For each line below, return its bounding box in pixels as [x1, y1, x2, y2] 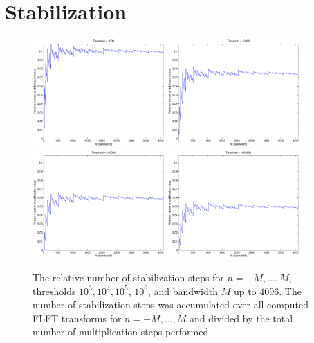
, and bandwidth [147, 283, 219, 298]
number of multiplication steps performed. [33, 324, 212, 339]
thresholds [33, 283, 76, 298]
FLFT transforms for [33, 310, 122, 325]
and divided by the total [190, 310, 293, 325]
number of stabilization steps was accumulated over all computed [33, 297, 308, 312]
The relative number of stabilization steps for [33, 270, 224, 284]
